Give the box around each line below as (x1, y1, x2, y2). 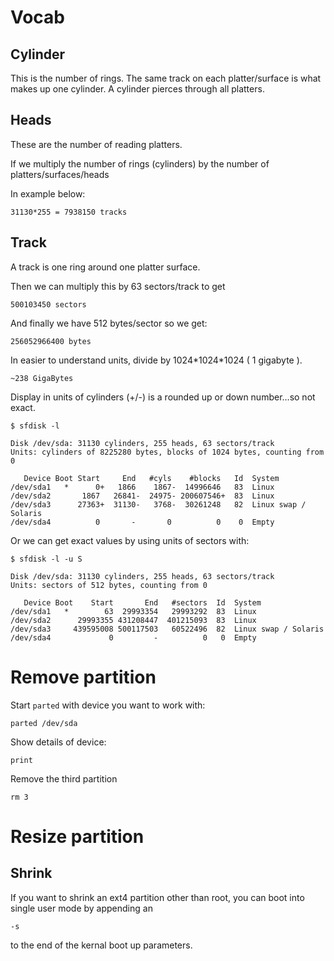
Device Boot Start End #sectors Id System (23, 597, 262, 608)
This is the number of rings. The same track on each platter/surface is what (10, 72, 322, 84)
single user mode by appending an (10, 902, 153, 914)
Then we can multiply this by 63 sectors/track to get (10, 280, 226, 292)
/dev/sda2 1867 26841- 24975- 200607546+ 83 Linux (10, 491, 275, 501)
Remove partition (10, 666, 157, 688)
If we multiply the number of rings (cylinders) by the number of (10, 157, 270, 170)
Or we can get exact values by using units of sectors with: (10, 534, 250, 546)
